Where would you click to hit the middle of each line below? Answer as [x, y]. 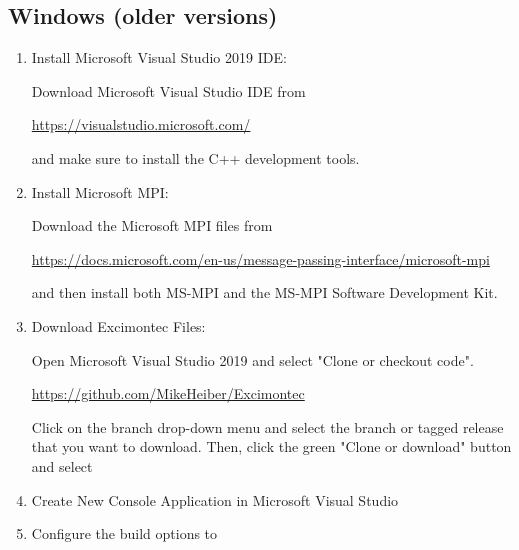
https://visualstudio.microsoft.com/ [141, 124]
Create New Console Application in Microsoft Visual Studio [215, 499]
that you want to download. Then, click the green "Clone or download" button [271, 446]
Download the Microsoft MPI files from [152, 225]
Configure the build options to [124, 533]
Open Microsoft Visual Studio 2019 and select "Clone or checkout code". [252, 359]
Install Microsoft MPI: [100, 191]
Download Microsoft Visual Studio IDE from [168, 90]
